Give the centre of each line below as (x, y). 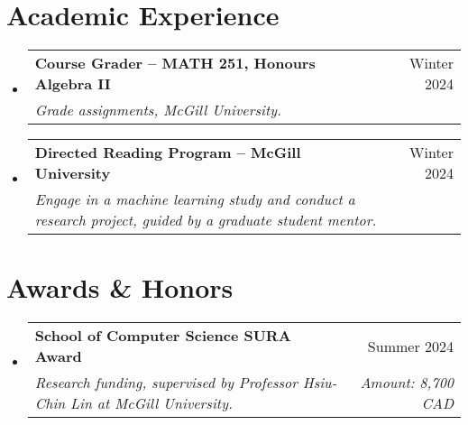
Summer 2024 (410, 346)
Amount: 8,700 (407, 383)
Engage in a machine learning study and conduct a (195, 199)
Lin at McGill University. (151, 403)
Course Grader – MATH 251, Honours (175, 63)
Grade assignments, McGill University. (158, 110)
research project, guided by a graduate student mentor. (206, 220)
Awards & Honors (120, 287)
